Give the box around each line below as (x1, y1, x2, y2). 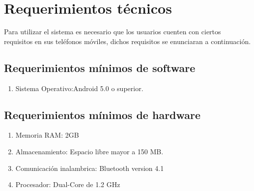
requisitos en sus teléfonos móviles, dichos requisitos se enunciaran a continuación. (4, 36, 251, 46)
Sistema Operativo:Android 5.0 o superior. (15, 83, 143, 93)
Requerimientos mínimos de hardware (4, 107, 201, 122)
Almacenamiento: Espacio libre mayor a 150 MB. (15, 146, 164, 156)
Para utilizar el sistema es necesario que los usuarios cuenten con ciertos (4, 26, 221, 37)
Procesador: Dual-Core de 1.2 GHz (15, 179, 120, 190)
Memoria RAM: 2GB (15, 130, 79, 140)
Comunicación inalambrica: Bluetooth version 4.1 (15, 163, 164, 173)
